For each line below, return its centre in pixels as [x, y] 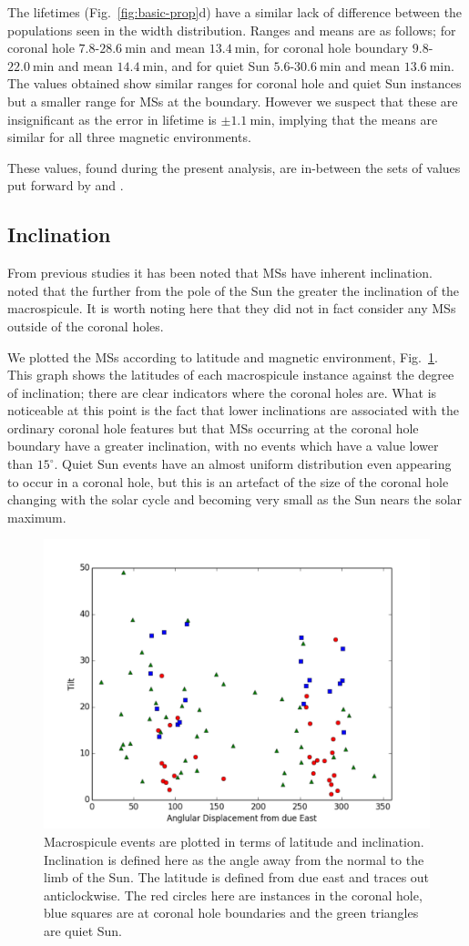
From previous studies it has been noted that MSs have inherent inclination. [220, 273]
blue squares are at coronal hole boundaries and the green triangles [231, 913]
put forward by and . [66, 185]
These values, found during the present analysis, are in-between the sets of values [234, 167]
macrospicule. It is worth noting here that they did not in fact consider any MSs [232, 308]
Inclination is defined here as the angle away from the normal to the [234, 859]
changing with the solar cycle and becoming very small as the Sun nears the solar [235, 499]
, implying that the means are [354, 119]
